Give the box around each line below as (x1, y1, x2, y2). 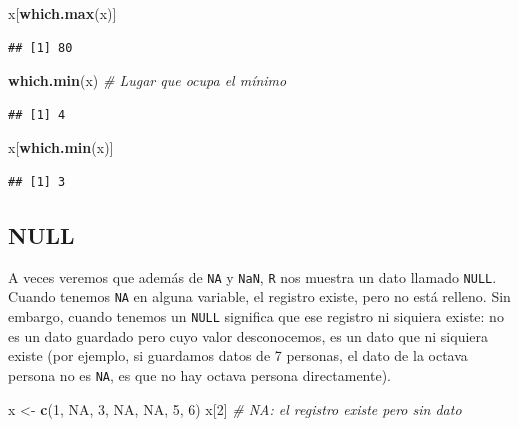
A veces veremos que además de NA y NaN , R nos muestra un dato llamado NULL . (8, 266, 497, 287)
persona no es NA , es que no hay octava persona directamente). (8, 364, 391, 385)
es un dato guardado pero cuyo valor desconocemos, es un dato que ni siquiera (8, 325, 489, 346)
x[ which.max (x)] (8, 3, 117, 23)
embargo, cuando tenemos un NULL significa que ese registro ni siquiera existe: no (8, 306, 504, 327)
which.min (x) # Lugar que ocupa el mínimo (8, 70, 287, 91)
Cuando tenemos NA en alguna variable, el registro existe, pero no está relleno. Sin (8, 286, 511, 307)
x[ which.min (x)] (8, 137, 114, 158)
